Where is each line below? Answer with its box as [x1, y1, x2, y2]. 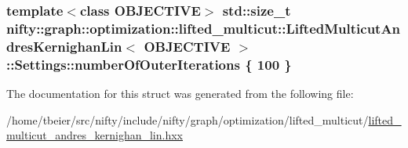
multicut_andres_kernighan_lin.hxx [6, 127, 183, 143]
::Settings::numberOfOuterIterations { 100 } [6, 54, 292, 74]
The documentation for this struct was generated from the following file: [6, 85, 354, 101]
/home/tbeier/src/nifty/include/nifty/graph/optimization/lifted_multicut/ [6, 111, 369, 128]
